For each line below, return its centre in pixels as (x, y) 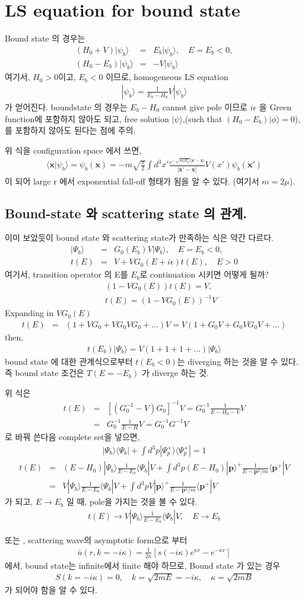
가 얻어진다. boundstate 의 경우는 (66, 107)
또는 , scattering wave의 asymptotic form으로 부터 (96, 539)
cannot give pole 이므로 (205, 107)
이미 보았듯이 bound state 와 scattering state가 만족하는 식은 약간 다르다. (139, 238)
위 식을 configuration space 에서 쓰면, (73, 150)
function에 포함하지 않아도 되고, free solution (87, 118)
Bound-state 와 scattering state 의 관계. (126, 213)
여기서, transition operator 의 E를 (66, 274)
